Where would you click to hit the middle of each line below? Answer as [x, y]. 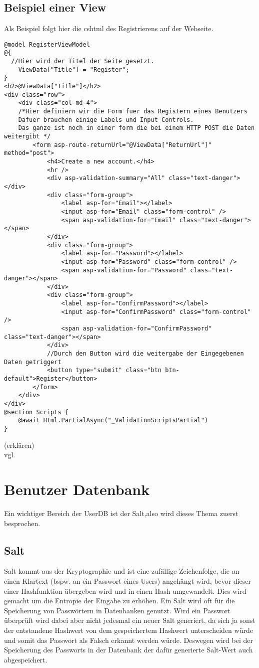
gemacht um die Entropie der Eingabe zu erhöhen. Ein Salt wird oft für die [119, 601]
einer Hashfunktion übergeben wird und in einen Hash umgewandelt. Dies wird [125, 591]
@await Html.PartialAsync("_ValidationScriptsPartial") [113, 421]
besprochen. [22, 523]
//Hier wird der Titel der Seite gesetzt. [83, 61]
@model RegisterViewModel [47, 44]
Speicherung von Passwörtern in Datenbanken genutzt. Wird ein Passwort [117, 610]
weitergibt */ [27, 137]
